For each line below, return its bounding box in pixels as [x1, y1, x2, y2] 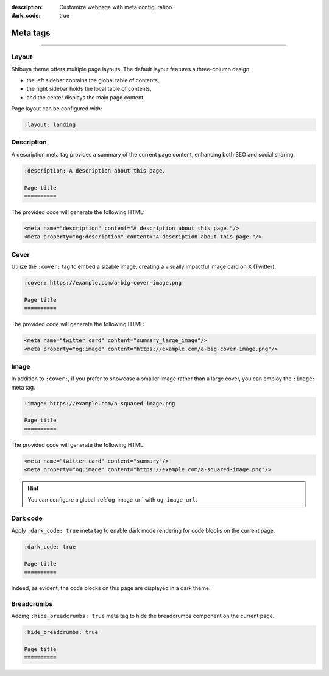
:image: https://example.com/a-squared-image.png [24, 400, 175, 407]
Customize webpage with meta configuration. [59, 4, 174, 10]
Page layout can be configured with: [11, 105, 102, 112]
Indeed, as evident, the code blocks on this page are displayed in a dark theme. [11, 584, 211, 591]
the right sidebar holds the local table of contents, [26, 85, 152, 93]
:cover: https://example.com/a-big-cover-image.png [24, 279, 182, 286]
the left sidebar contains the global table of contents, [26, 76, 160, 84]
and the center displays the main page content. [26, 93, 146, 101]
